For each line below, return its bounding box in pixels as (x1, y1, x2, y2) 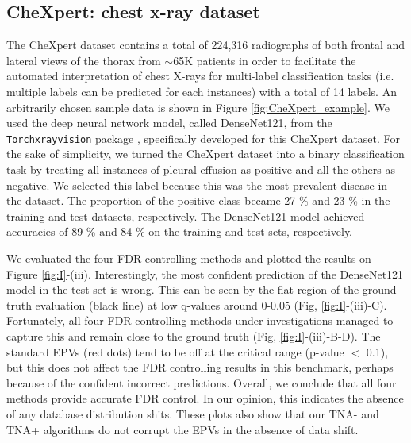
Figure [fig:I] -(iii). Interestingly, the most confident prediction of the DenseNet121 (6, 265, 404, 282)
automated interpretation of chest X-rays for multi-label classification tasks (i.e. (6, 67, 394, 84)
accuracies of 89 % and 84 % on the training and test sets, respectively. (6, 223, 353, 240)
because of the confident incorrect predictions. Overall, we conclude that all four (6, 374, 397, 391)
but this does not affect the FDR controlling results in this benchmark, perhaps (6, 359, 394, 376)
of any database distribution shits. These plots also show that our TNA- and (6, 405, 379, 422)
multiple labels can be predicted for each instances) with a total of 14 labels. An (6, 83, 397, 99)
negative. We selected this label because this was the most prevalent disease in (6, 176, 388, 193)
